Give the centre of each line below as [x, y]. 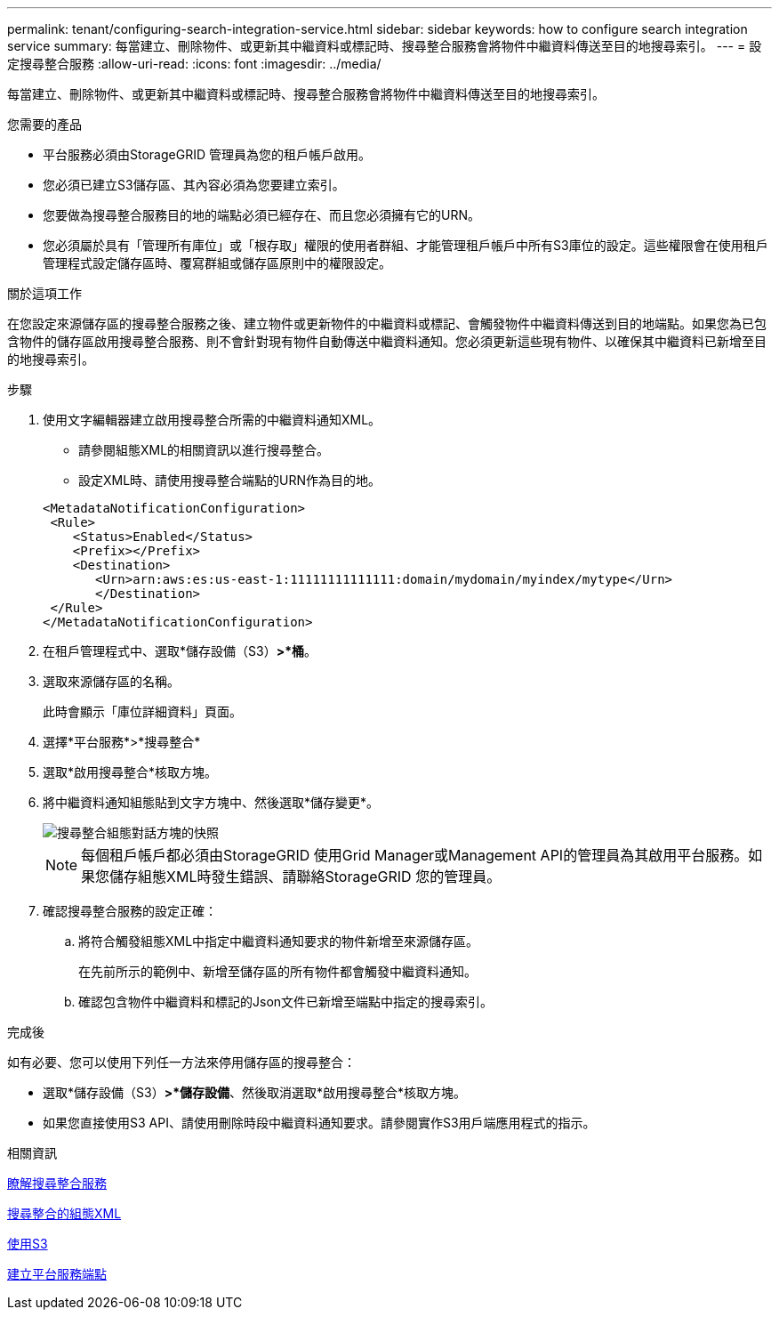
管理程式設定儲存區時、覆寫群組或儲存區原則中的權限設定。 [217, 263]
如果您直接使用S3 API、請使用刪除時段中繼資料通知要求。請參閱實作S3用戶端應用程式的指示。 [319, 1123]
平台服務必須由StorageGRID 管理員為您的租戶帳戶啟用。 [207, 154]
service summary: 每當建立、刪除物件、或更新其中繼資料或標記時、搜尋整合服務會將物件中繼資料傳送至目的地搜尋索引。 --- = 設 [385, 46]
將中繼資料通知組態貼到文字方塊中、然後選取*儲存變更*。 [211, 802]
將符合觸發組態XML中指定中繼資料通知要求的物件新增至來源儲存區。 [279, 941]
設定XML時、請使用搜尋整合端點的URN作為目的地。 [230, 480]
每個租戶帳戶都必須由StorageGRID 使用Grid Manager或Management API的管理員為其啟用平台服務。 [415, 855]
